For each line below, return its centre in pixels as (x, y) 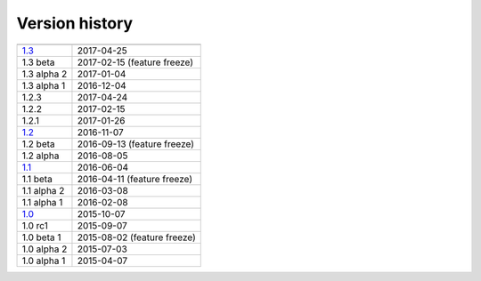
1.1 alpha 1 (42, 202)
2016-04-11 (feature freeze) (135, 179)
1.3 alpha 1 (44, 85)
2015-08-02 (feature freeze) (136, 237)
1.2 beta (38, 144)
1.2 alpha (41, 156)
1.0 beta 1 (41, 237)
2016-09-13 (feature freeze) (136, 144)
